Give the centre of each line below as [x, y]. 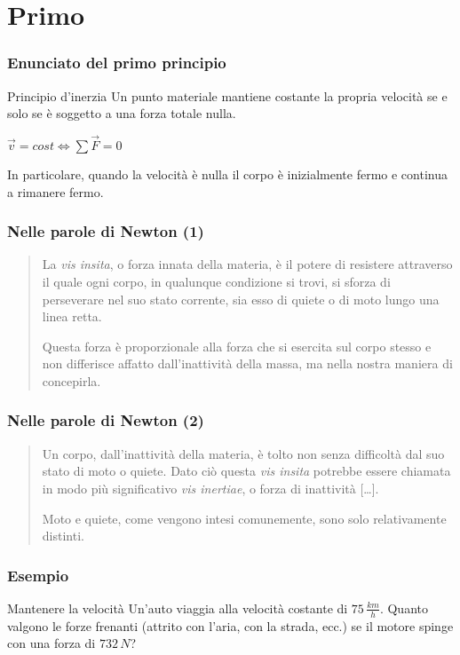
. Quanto [404, 608]
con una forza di [52, 643]
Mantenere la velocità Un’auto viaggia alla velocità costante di [178, 608]
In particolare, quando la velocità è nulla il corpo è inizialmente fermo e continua [227, 174]
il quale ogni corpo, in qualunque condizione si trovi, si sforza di [216, 281]
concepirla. [71, 380]
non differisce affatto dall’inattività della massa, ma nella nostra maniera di [247, 363]
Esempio [38, 575]
